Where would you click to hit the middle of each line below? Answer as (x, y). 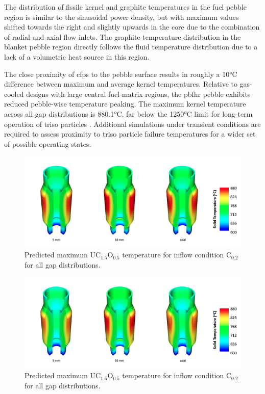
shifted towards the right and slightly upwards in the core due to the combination (132, 27)
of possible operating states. (48, 143)
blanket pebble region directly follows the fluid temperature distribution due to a (131, 47)
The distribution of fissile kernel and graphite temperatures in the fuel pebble (125, 7)
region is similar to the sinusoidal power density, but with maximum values (122, 17)
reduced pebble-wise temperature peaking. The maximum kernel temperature (125, 104)
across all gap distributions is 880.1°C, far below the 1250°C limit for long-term (128, 113)
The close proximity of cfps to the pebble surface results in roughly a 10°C (121, 74)
